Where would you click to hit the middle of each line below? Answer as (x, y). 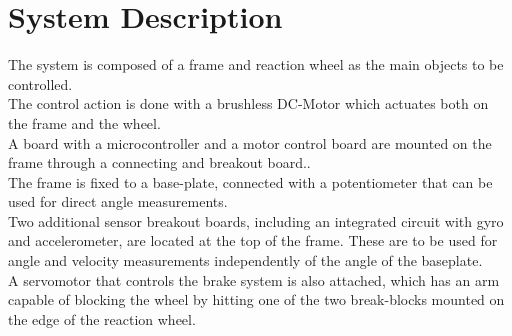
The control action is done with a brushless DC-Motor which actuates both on (248, 103)
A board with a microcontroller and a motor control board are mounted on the (250, 142)
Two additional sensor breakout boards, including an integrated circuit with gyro (256, 220)
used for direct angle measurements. (118, 201)
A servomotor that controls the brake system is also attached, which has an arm (254, 279)
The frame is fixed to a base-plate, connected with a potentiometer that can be (250, 181)
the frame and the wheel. (84, 122)
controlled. (40, 83)
